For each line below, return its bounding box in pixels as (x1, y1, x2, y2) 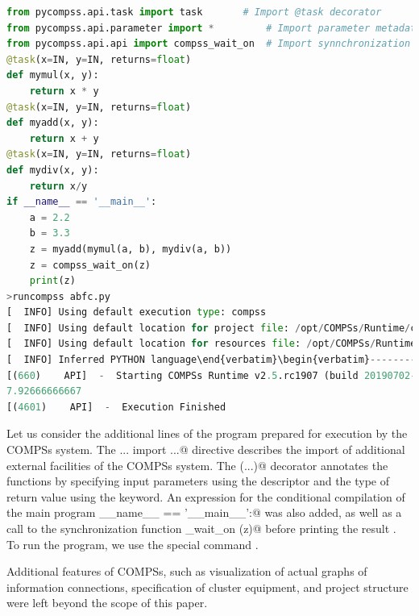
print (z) (29, 275, 76, 287)
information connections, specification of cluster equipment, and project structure (6, 578, 409, 595)
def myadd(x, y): (6, 117, 99, 129)
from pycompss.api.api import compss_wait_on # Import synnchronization (6, 38, 411, 50)
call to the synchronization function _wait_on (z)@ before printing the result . (6, 520, 396, 536)
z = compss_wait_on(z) (29, 259, 151, 271)
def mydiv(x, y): (6, 164, 99, 176)
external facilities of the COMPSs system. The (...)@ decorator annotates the (6, 456, 388, 473)
